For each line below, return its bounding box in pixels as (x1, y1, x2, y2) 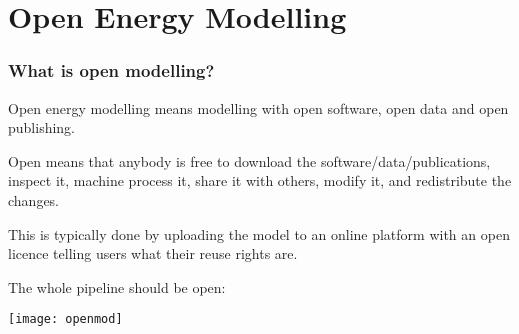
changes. (8, 189, 60, 210)
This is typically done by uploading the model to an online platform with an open (8, 223, 510, 244)
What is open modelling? (8, 58, 215, 83)
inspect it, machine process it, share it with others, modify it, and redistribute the (8, 170, 512, 191)
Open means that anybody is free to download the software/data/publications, (8, 150, 491, 171)
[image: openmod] (8, 312, 123, 327)
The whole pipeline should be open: (8, 276, 226, 297)
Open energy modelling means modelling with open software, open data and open (8, 97, 509, 118)
